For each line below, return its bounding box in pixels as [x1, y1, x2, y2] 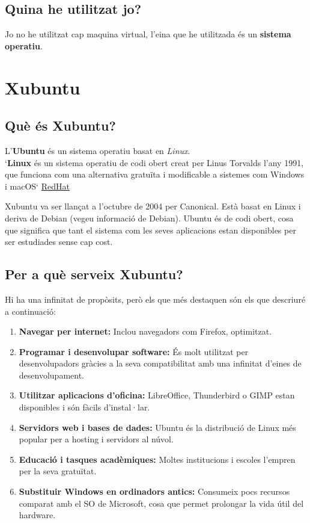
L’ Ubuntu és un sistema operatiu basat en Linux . [5, 144, 190, 156]
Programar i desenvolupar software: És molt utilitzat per [19, 345, 249, 357]
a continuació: [5, 305, 56, 317]
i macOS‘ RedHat [5, 179, 70, 192]
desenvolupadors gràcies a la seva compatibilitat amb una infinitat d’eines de [19, 357, 302, 370]
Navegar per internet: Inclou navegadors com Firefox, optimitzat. [19, 325, 272, 338]
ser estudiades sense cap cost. [5, 235, 113, 248]
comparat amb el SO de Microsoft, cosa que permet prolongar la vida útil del [19, 497, 304, 509]
